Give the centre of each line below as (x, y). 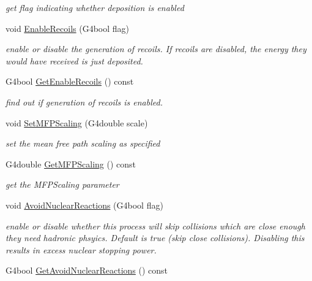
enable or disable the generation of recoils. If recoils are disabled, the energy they (156, 49)
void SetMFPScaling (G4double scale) (77, 122)
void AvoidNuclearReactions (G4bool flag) (84, 205)
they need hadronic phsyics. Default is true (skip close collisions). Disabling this (155, 238)
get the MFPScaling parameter (62, 184)
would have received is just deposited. (74, 60)
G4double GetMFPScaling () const (71, 164)
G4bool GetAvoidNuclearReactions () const (87, 270)
